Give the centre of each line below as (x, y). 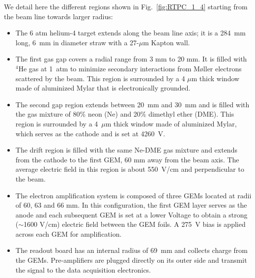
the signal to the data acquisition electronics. (83, 269)
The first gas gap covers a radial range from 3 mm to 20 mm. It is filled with (131, 59)
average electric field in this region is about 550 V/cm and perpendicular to (130, 169)
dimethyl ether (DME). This (191, 114)
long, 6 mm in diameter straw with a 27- (77, 42)
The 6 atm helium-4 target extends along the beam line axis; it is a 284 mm (130, 33)
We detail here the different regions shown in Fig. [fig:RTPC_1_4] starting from (126, 6)
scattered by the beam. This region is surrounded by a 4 (100, 78)
